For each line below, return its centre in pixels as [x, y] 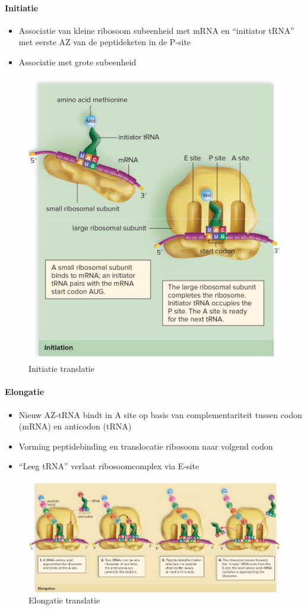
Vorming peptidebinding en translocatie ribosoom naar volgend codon [146, 446]
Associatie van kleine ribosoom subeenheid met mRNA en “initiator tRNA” [156, 30]
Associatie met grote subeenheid [77, 61]
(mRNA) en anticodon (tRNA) [75, 426]
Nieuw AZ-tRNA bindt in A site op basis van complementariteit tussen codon [160, 414]
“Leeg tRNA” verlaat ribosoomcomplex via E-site [109, 466]
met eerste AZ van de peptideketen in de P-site [105, 42]
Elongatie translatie [64, 600]
